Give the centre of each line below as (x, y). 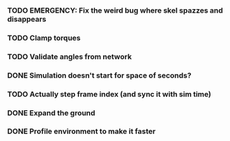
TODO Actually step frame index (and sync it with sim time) (109, 94)
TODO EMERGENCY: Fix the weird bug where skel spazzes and (115, 10)
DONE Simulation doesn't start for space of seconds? (99, 75)
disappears (27, 19)
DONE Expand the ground (51, 112)
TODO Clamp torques (44, 38)
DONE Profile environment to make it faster (82, 131)
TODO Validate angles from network (70, 57)
